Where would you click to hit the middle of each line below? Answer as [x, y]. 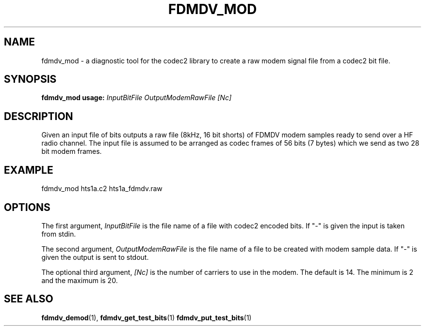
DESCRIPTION [39, 116]
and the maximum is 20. [80, 280]
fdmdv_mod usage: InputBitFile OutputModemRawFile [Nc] [137, 98]
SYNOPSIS [30, 79]
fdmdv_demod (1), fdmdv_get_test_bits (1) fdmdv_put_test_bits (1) [147, 317]
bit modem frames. [72, 151]
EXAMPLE [29, 170]
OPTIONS [27, 207]
